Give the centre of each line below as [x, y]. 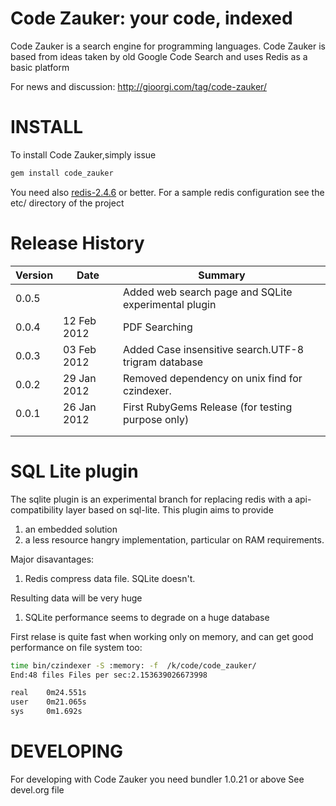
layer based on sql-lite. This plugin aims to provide [169, 509]
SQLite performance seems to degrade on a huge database [147, 617]
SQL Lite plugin [74, 471]
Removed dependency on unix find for [212, 378]
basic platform [40, 67]
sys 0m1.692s [46, 712]
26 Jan [80, 407]
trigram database [163, 362]
